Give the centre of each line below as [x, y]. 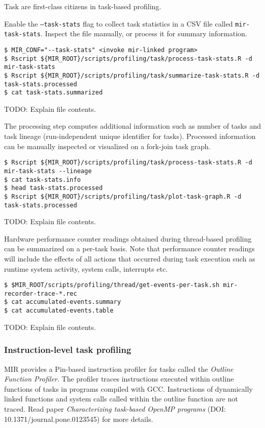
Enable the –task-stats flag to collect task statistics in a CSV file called [118, 23]
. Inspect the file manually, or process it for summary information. [144, 33]
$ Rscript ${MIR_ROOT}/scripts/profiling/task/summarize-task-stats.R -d [132, 75]
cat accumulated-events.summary [66, 302]
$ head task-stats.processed [54, 188]
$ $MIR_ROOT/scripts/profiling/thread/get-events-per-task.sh [112, 285]
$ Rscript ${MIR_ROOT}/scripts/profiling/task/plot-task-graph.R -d [123, 196]
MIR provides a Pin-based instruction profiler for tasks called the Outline [119, 368]
